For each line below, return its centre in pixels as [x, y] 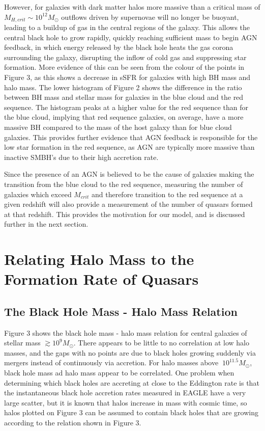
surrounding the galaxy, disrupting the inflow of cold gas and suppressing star [125, 57]
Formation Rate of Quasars [101, 279]
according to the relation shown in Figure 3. [73, 423]
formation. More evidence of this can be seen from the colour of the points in [124, 67]
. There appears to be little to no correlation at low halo [161, 343]
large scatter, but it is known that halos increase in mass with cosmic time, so [126, 402]
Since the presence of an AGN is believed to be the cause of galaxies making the [129, 174]
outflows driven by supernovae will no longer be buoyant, [150, 17]
